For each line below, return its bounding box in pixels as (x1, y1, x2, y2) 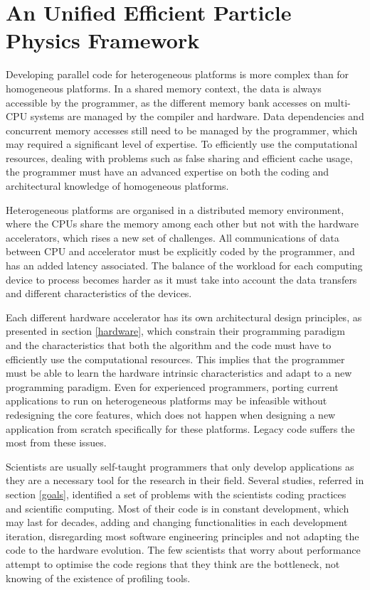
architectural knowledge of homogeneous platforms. (6, 178, 229, 193)
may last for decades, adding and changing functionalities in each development (6, 515, 348, 530)
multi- (324, 95, 351, 109)
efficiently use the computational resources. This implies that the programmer (6, 351, 345, 366)
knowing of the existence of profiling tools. (6, 570, 191, 585)
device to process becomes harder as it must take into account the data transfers (6, 272, 357, 286)
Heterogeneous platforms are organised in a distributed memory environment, (6, 202, 344, 217)
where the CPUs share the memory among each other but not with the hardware (6, 216, 359, 231)
